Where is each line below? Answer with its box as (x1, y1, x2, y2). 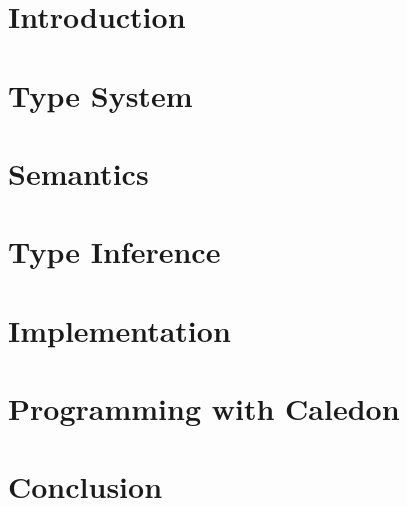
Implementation (8, 309, 231, 350)
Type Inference (8, 231, 221, 272)
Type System (8, 74, 193, 115)
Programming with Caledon (8, 388, 400, 429)
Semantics (8, 152, 149, 193)
